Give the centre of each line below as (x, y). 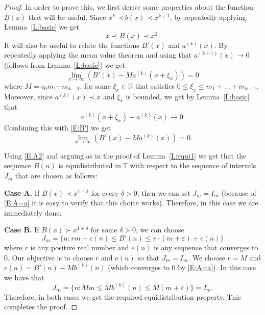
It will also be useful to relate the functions (72, 45)
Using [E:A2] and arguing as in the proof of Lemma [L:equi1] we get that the (125, 155)
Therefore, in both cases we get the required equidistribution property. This (123, 296)
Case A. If (22, 192)
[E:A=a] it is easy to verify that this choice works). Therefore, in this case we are (131, 203)
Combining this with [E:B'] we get (58, 128)
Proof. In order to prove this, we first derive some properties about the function (129, 7)
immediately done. (33, 212)
